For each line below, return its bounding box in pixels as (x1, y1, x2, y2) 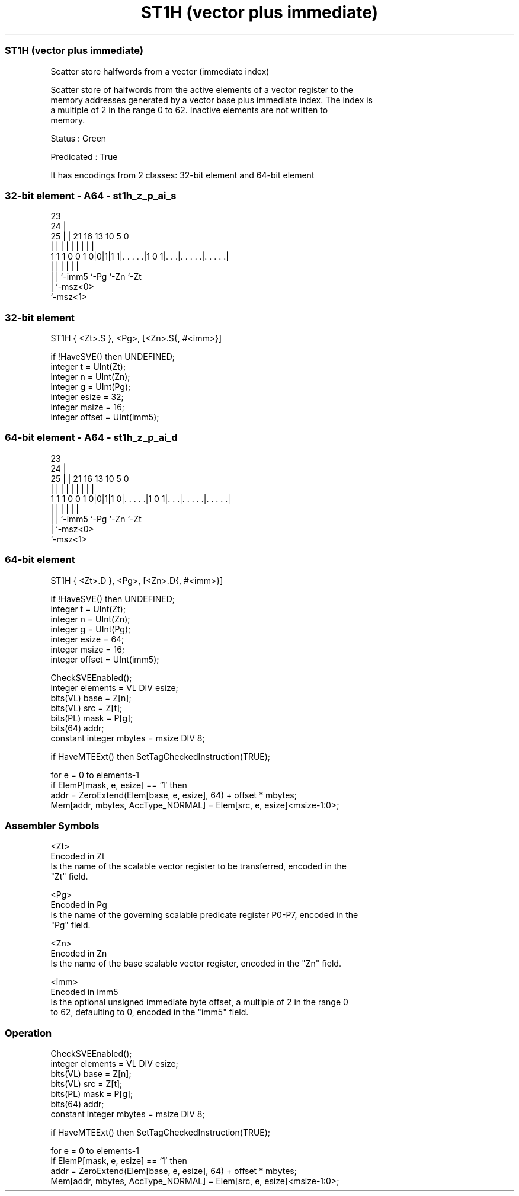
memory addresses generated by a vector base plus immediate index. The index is (50, 94, 373, 105)
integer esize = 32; (50, 392, 124, 402)
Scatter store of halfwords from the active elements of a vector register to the (50, 84, 353, 95)
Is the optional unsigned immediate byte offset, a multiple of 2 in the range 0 (50, 997, 348, 1008)
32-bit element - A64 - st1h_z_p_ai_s (5, 189, 177, 202)
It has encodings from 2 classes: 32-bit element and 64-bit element (50, 170, 315, 180)
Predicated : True (50, 151, 118, 162)
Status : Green (50, 133, 107, 143)
